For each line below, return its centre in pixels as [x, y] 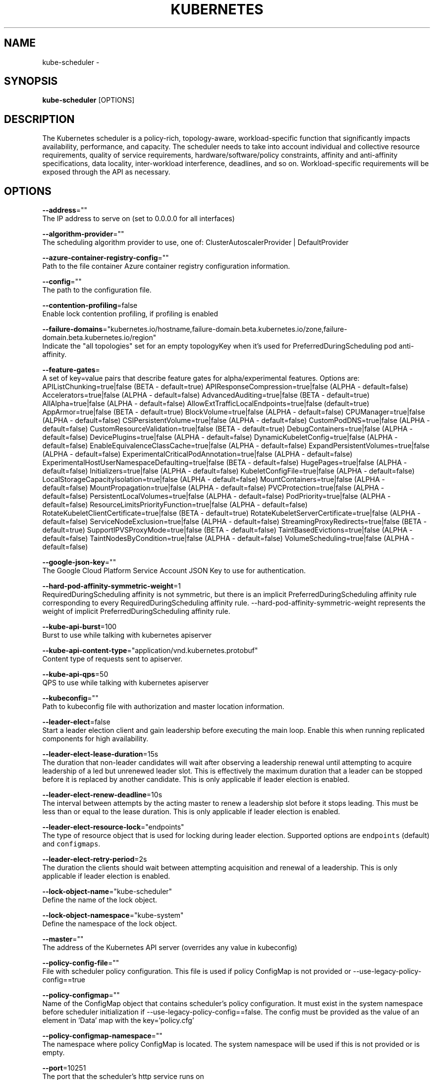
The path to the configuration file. [97, 290]
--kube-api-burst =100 [80, 627]
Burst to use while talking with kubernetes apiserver [127, 635]
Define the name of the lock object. [100, 900]
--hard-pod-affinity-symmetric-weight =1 [111, 586]
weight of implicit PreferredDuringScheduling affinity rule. [136, 611]
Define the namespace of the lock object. [110, 924]
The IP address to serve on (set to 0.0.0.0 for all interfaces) [138, 219]
